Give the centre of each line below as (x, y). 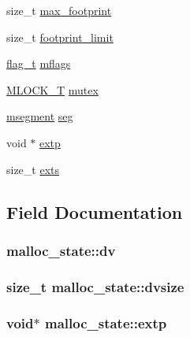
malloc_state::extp (106, 322)
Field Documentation (95, 211)
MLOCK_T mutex (52, 89)
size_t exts (33, 169)
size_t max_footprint (59, 10)
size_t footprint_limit (60, 37)
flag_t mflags (39, 63)
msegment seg (40, 116)
